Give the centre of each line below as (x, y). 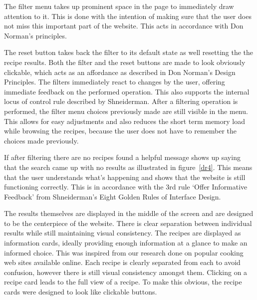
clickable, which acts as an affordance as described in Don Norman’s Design (120, 72)
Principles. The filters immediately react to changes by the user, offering (115, 82)
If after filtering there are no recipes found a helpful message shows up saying (122, 157)
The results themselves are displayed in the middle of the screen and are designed (129, 213)
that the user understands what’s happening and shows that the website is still (125, 177)
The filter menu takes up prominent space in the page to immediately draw (119, 6)
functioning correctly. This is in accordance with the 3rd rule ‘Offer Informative (126, 187)
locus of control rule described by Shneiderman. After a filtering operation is (121, 101)
